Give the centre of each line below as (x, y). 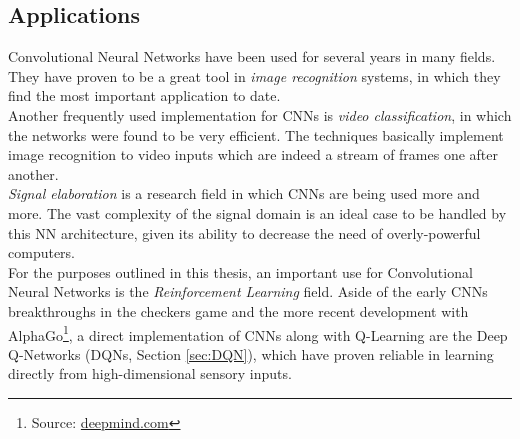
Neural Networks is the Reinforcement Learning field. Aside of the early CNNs (248, 291)
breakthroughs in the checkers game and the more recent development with (238, 310)
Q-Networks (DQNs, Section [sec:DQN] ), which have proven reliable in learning (251, 353)
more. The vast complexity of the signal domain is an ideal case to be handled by (257, 212)
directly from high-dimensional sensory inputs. (150, 373)
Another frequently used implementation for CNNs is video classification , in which (260, 114)
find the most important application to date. (144, 95)
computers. (42, 252)
